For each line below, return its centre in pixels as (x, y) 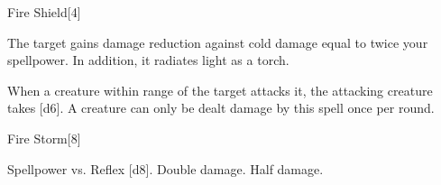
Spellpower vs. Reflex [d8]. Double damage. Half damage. (165, 168)
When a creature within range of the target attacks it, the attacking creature (220, 90)
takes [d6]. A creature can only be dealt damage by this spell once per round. (221, 108)
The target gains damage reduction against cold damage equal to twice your (218, 42)
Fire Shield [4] (44, 12)
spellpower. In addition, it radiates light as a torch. (148, 60)
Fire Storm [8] (44, 138)
